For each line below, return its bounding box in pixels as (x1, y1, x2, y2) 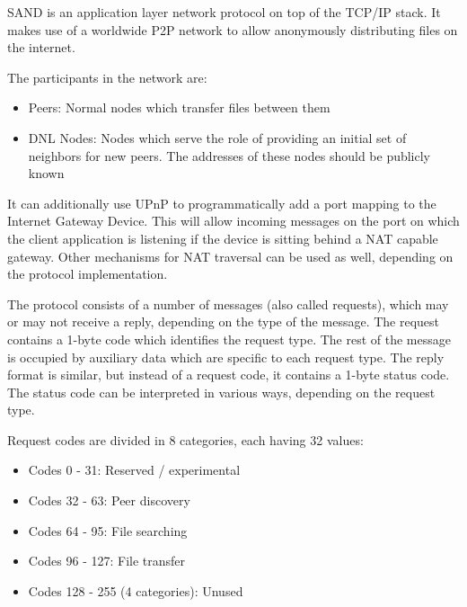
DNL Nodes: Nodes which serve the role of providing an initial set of (28, 128, 407, 147)
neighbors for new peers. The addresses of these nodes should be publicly (28, 146, 431, 165)
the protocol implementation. (7, 264, 168, 283)
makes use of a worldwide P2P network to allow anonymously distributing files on (7, 20, 458, 39)
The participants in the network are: (7, 67, 207, 86)
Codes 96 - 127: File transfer (28, 551, 186, 570)
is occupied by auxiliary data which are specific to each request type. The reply (7, 347, 445, 366)
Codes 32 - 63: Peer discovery (28, 491, 190, 510)
